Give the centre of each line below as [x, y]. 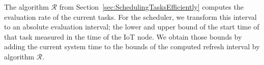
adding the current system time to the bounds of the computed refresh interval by [132, 46]
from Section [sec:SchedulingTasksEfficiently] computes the [151, 7]
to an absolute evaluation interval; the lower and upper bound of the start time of [132, 27]
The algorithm [26, 7]
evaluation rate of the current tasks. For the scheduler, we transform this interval [130, 17]
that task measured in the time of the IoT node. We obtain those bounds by [123, 36]
